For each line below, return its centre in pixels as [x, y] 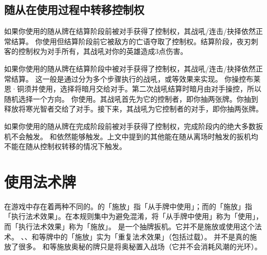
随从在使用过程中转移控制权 [74, 10]
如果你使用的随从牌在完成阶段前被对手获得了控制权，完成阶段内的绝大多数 [130, 126]
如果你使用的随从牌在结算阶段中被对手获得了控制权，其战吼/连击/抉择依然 [130, 68]
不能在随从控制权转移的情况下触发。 [65, 146]
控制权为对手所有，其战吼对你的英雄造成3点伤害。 [103, 51]
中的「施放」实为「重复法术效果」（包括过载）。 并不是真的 [151, 236]
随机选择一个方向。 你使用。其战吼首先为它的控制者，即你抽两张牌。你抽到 [131, 98]
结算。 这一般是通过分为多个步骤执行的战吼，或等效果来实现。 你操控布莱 [136, 78]
